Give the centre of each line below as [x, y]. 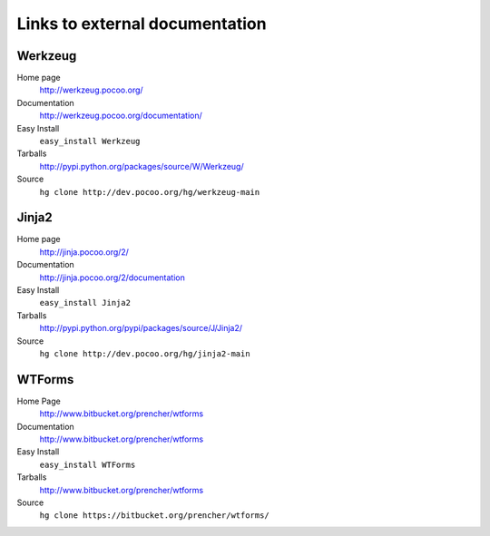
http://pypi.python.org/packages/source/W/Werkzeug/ [142, 166]
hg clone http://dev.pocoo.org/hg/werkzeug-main [150, 192]
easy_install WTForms [88, 464]
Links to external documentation [142, 24]
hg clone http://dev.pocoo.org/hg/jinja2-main [145, 354]
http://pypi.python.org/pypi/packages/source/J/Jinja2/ [141, 328]
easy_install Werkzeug [90, 141]
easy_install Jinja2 [85, 303]
